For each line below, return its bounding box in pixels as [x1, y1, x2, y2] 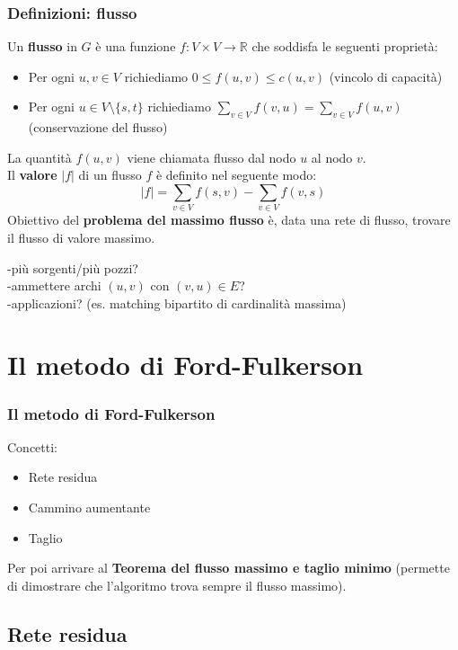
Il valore [7, 165, 57, 184]
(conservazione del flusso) [28, 118, 168, 137]
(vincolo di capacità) [329, 67, 443, 85]
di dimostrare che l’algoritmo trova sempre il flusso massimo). [7, 575, 347, 594]
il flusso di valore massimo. [7, 227, 155, 246]
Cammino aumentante [28, 498, 151, 517]
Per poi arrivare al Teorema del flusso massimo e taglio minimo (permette [7, 558, 450, 577]
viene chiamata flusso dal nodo [127, 147, 296, 166]
